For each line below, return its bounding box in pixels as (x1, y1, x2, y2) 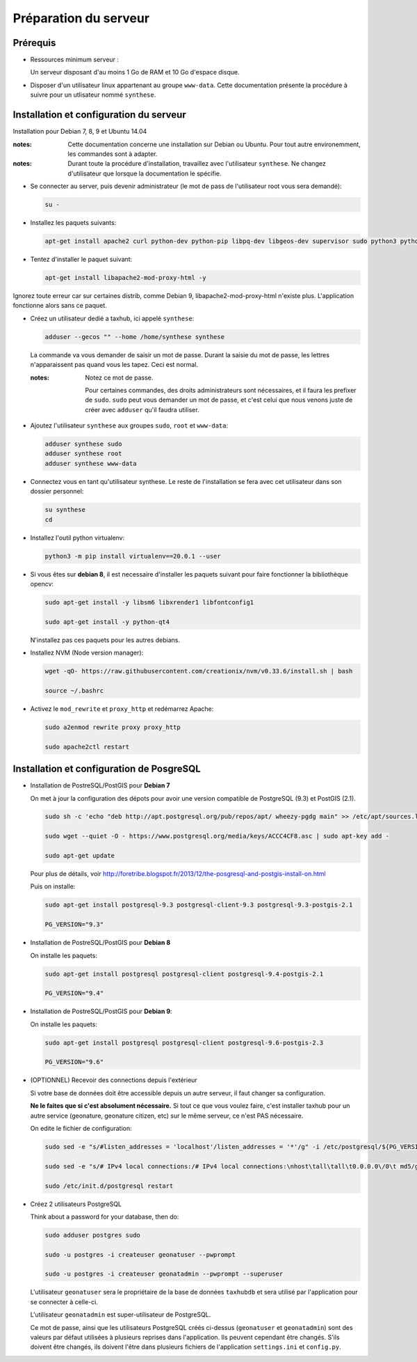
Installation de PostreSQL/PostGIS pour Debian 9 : (30, 1007, 173, 1016)
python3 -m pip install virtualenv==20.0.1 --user (44, 552, 222, 560)
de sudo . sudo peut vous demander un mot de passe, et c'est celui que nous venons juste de (85, 396, 353, 404)
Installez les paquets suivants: (30, 219, 117, 227)
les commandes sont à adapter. (67, 150, 158, 158)
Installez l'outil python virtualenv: (30, 533, 125, 542)
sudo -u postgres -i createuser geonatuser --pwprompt (44, 1251, 236, 1258)
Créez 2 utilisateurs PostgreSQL (30, 1200, 122, 1208)
